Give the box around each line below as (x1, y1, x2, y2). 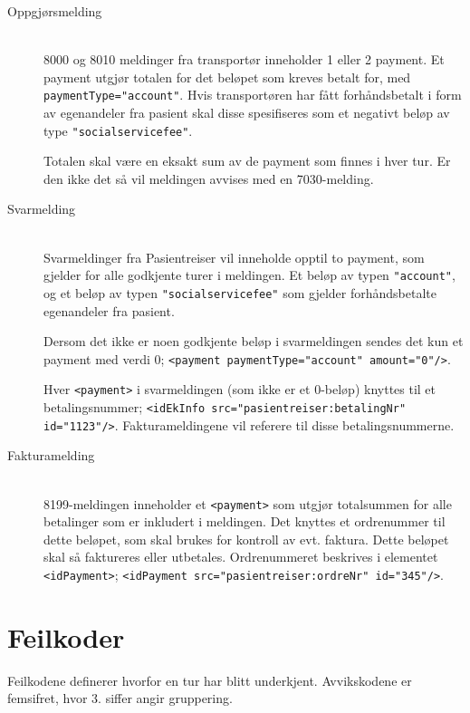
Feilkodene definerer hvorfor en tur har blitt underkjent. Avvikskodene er (7, 670, 412, 689)
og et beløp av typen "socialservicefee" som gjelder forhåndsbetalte (43, 283, 436, 302)
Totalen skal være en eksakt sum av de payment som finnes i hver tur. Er (43, 151, 451, 170)
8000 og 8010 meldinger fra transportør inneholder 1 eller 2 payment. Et (43, 50, 445, 69)
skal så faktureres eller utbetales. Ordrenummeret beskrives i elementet (43, 547, 438, 566)
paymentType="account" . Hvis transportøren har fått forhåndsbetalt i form (43, 85, 462, 104)
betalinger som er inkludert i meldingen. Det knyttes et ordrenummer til (43, 512, 446, 531)
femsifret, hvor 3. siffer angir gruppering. (7, 689, 233, 708)
